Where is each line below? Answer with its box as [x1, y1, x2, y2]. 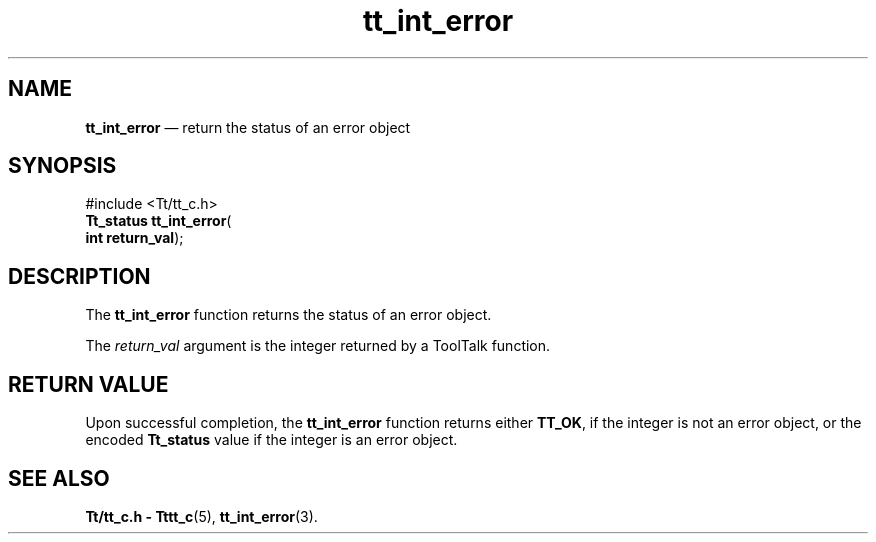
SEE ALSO [8, 465, 110, 491]
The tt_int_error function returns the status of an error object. [85, 306, 492, 324]
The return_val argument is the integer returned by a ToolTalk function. [85, 337, 551, 355]
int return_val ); [85, 229, 184, 247]
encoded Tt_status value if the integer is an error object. [85, 431, 458, 449]
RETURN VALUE [8, 371, 169, 397]
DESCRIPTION [8, 263, 151, 289]
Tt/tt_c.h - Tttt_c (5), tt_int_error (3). [85, 507, 318, 525]
